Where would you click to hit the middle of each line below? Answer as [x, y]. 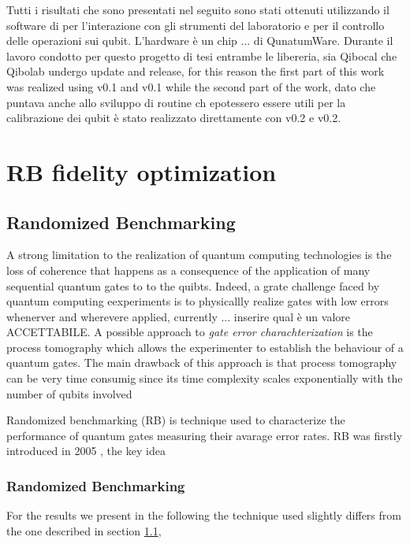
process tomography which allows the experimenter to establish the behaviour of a [205, 347]
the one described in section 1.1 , [84, 530]
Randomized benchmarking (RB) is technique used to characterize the [176, 420]
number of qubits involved [69, 393]
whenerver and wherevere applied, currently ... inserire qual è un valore [179, 316]
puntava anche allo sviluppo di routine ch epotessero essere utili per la [176, 102]
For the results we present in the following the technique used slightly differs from [204, 515]
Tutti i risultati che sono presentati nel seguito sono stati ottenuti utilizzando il [198, 9]
